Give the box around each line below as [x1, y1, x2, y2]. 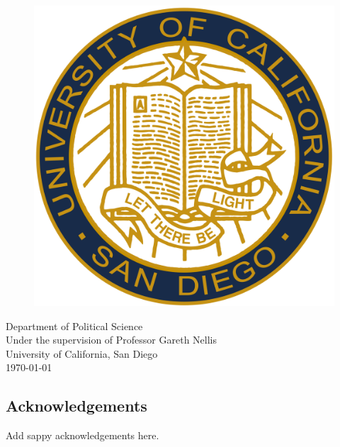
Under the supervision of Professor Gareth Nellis [6, 332, 217, 347]
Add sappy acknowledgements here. [6, 428, 159, 443]
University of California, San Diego [6, 346, 158, 361]
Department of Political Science [6, 318, 143, 333]
